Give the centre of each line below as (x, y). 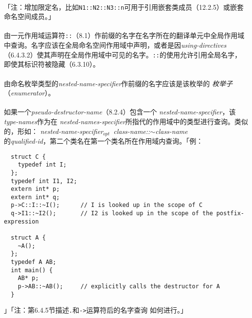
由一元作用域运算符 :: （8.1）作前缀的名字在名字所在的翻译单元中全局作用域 (124, 35)
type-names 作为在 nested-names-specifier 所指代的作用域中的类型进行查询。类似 (126, 121)
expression (21, 221)
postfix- (230, 214)
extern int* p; (35, 189)
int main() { (32, 270)
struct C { (28, 157)
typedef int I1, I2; (44, 181)
